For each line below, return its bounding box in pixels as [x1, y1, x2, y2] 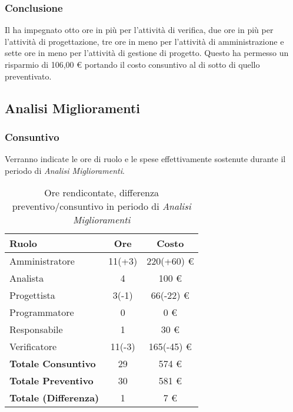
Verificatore [9, 340, 57, 354]
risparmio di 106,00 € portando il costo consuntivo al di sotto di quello [5, 58, 260, 70]
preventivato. [5, 70, 52, 82]
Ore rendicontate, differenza [44, 186, 159, 200]
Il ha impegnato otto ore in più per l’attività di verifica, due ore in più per [5, 24, 274, 36]
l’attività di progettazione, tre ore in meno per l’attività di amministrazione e [5, 35, 284, 47]
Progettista [9, 288, 55, 302]
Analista [9, 271, 44, 285]
